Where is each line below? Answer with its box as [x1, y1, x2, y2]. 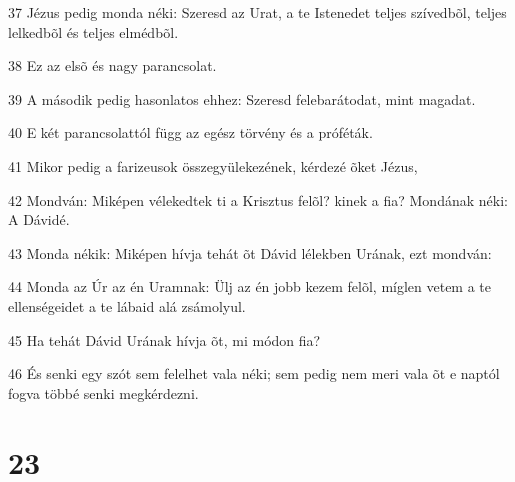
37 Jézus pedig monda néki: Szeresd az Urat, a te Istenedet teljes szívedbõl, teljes [8, 2, 507, 22]
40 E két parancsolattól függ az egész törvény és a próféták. [8, 122, 373, 143]
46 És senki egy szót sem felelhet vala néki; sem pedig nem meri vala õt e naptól [8, 363, 500, 384]
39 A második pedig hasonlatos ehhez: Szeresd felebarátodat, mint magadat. [8, 88, 476, 109]
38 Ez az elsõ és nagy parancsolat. [8, 55, 217, 76]
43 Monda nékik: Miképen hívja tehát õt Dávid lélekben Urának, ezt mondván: [8, 242, 492, 263]
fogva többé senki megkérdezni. [8, 382, 199, 403]
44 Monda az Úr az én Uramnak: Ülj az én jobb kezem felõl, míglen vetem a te [8, 276, 492, 297]
